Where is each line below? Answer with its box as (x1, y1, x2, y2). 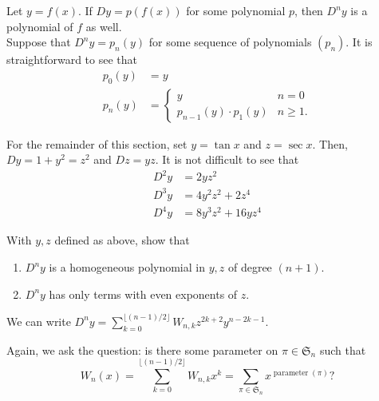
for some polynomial (186, 2, 286, 18)
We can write (6, 312, 71, 329)
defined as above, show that (54, 232, 190, 248)
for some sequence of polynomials (148, 34, 312, 50)
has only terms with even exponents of (49, 285, 238, 302)
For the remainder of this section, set (6, 135, 188, 152)
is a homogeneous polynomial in (49, 259, 205, 276)
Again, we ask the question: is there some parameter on (6, 341, 278, 358)
